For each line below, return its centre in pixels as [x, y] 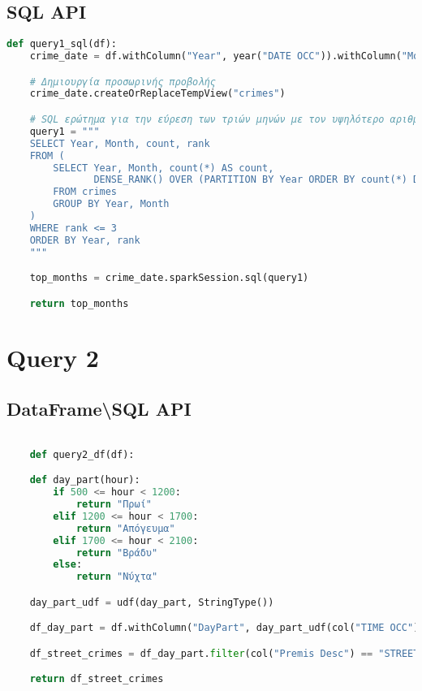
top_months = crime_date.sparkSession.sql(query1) [169, 278]
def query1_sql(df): [62, 44]
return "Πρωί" [114, 505]
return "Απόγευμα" [125, 528]
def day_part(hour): [85, 480]
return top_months [79, 303]
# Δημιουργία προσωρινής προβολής [123, 82]
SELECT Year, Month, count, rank [120, 143]
